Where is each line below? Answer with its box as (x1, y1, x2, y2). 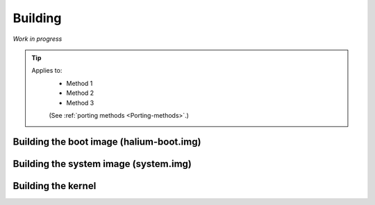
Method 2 (66, 89, 94, 97)
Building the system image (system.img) (12, 158, 192, 170)
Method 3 (66, 98, 94, 107)
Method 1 (66, 79, 93, 87)
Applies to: (31, 66, 62, 75)
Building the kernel (12, 180, 97, 192)
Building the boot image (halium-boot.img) (12, 136, 201, 148)
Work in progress (12, 35, 62, 43)
